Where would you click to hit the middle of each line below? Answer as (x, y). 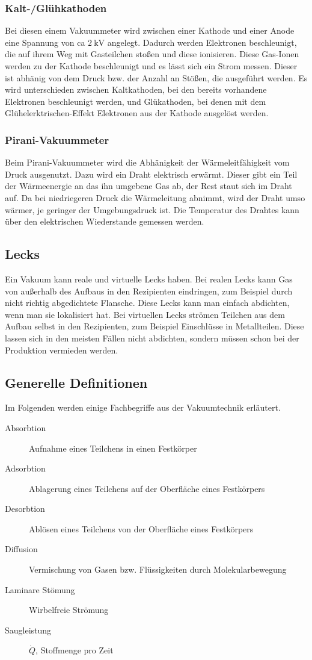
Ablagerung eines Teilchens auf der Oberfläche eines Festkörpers (147, 488)
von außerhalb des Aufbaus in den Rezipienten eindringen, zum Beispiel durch (149, 291)
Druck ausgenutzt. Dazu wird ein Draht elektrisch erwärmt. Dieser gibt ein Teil (151, 174)
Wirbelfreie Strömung (69, 610)
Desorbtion (25, 509)
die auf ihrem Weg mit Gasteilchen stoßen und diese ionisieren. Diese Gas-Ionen (152, 54)
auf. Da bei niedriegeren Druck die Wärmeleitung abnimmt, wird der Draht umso (155, 197)
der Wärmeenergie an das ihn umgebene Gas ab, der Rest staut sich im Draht (148, 186)
